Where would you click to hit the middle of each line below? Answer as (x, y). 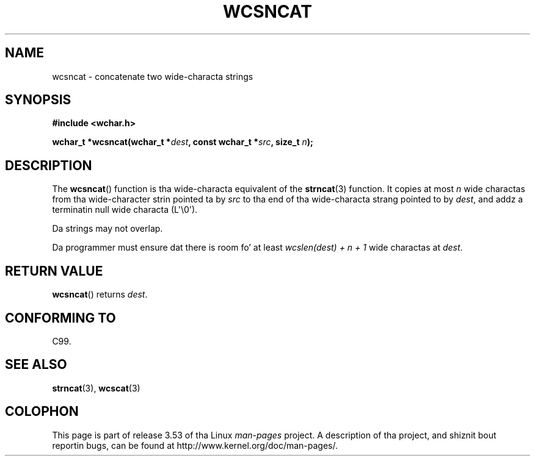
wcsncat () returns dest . (100, 295)
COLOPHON (42, 412)
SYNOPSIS (38, 100)
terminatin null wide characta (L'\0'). (125, 210)
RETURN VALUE (54, 271)
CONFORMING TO (60, 318)
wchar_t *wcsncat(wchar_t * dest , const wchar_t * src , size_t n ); (183, 142)
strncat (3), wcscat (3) (96, 388)
